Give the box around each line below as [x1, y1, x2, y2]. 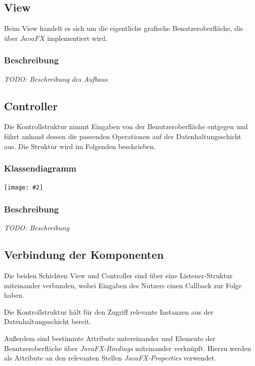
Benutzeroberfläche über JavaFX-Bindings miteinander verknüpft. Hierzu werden [4, 343, 252, 353]
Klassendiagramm [4, 162, 77, 175]
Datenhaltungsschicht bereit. [4, 316, 91, 327]
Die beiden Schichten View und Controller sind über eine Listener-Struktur [4, 270, 233, 281]
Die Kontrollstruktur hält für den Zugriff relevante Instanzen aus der [4, 306, 214, 317]
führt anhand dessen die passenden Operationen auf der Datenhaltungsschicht [4, 131, 242, 141]
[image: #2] [4, 184, 43, 191]
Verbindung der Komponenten [4, 247, 164, 262]
